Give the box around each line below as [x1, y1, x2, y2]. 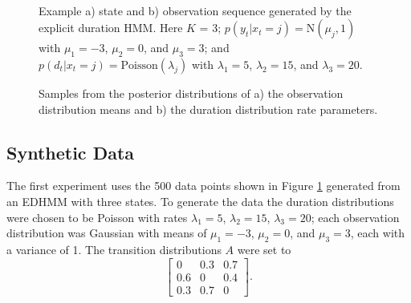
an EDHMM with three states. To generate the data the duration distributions [6, 192, 394, 209]
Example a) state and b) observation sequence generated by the [39, 2, 352, 18]
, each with [350, 224, 405, 241]
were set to [237, 240, 291, 257]
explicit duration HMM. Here [39, 19, 183, 36]
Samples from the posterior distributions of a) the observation [39, 84, 344, 101]
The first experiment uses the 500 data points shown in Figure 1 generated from [6, 177, 401, 194]
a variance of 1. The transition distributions [6, 240, 222, 257]
